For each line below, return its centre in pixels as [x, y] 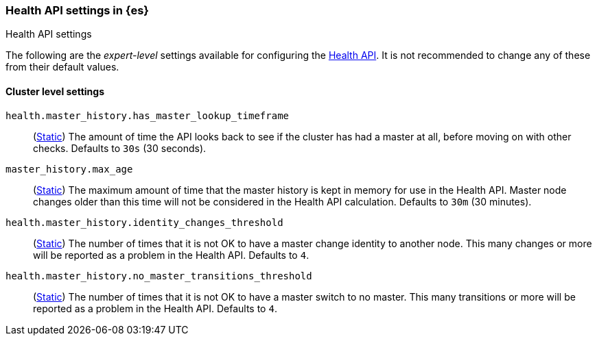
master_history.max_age [69, 169]
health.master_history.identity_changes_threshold [144, 222]
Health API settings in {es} [78, 10]
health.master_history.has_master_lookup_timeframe [148, 115]
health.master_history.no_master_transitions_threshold [159, 276]
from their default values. [62, 67]
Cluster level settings [55, 91]
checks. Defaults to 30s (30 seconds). [120, 148]
